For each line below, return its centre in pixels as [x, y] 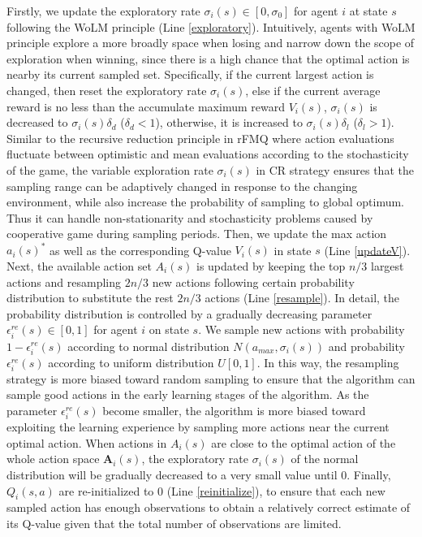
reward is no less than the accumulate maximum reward [146, 106]
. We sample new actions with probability [301, 329]
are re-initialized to [106, 490]
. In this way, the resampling [328, 362]
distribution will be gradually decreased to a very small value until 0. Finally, [199, 474]
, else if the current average [313, 90]
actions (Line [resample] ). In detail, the [302, 298]
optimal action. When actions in [87, 442]
